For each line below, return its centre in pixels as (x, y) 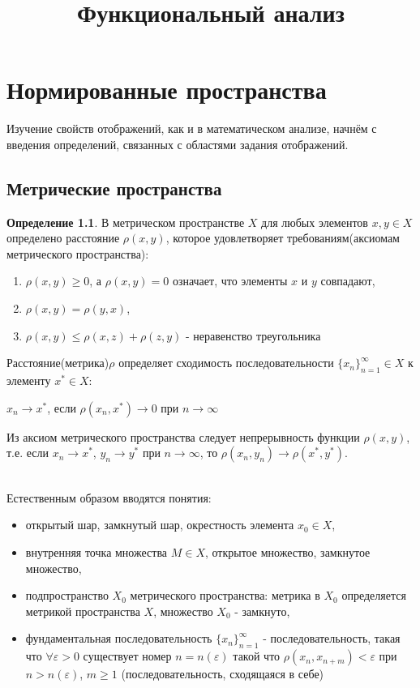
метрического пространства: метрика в (225, 595)
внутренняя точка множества (96, 552)
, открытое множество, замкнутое (287, 552)
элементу (29, 380)
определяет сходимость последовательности (226, 363)
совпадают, (348, 281)
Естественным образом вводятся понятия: (109, 497)
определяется (374, 595)
